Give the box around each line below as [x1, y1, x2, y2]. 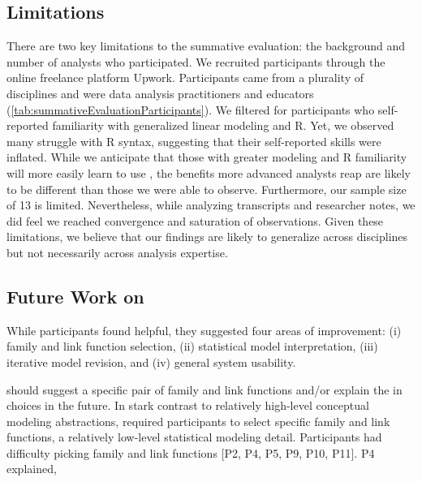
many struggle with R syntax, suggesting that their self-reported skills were [6, 132, 381, 149]
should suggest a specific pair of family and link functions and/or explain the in [6, 381, 403, 398]
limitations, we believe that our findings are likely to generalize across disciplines [6, 228, 408, 245]
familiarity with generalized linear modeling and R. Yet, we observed [52, 117, 394, 134]
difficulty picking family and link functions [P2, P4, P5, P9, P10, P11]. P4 [6, 444, 375, 461]
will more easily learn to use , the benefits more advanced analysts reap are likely [6, 164, 411, 181]
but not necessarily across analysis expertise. [6, 243, 228, 260]
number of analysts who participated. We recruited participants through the [6, 53, 385, 70]
